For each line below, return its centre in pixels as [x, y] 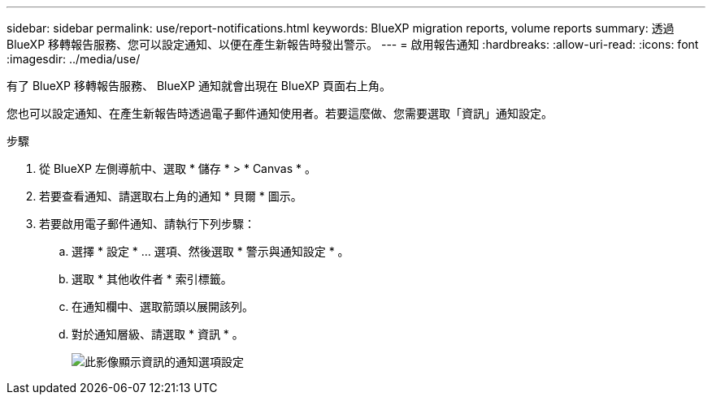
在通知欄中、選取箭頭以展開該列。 [163, 306]
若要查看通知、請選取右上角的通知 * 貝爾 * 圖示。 [171, 196]
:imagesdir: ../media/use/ [74, 59]
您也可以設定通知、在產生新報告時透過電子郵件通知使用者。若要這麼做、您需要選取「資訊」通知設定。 [280, 113]
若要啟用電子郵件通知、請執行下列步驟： [147, 224]
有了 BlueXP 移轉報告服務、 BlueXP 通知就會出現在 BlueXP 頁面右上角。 [199, 86]
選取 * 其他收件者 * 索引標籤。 [152, 279]
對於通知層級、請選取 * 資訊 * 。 [158, 334]
